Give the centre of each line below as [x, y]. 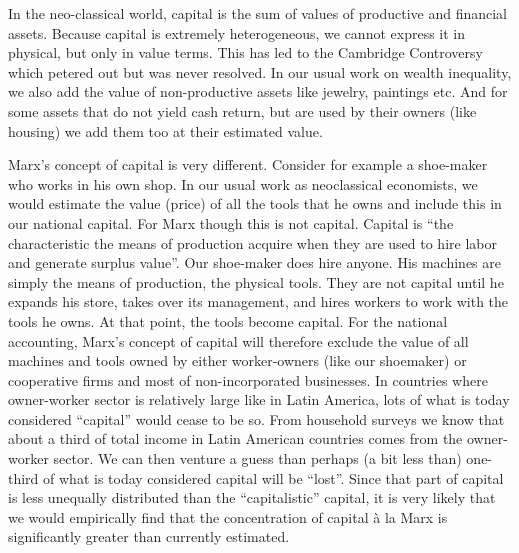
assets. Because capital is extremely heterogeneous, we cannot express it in [237, 32]
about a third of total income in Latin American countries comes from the [235, 438]
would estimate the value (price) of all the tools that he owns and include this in [255, 203]
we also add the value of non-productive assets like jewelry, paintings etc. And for [258, 91]
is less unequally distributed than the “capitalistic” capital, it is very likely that [252, 497]
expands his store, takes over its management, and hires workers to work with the [258, 301]
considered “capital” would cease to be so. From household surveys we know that [256, 418]
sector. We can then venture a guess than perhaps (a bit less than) [257, 458]
